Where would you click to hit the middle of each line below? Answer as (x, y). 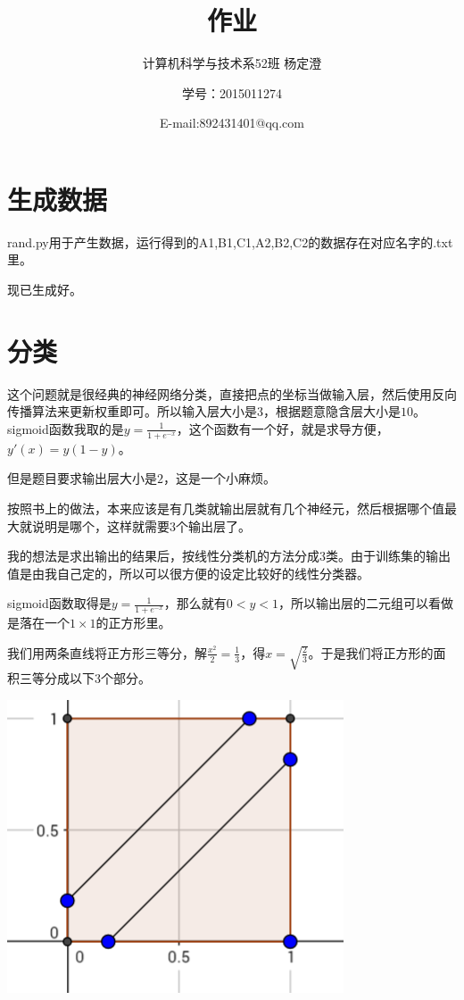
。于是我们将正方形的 (371, 652)
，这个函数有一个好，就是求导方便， (282, 428)
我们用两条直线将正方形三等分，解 (107, 652)
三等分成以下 (57, 678)
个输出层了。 (213, 525)
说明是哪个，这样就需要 (100, 525)
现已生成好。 (45, 290)
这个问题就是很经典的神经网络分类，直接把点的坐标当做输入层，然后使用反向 (232, 393)
